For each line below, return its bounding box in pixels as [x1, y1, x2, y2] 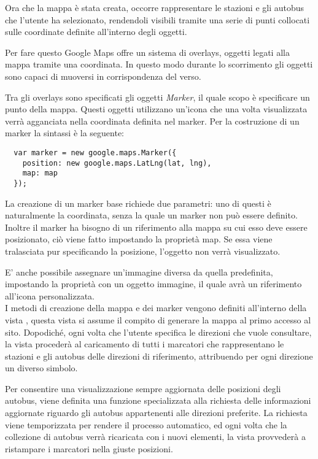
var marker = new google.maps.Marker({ [14, 148, 177, 157]
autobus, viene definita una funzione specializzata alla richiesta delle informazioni [5, 394, 311, 407]
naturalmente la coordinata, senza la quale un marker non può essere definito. [5, 209, 298, 222]
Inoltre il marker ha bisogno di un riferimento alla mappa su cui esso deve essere [5, 220, 308, 233]
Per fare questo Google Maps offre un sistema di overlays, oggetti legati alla [5, 45, 290, 58]
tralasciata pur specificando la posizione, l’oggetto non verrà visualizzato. [5, 244, 281, 257]
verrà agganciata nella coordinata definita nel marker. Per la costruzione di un [5, 114, 300, 127]
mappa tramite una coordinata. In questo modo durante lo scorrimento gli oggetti [5, 58, 313, 71]
